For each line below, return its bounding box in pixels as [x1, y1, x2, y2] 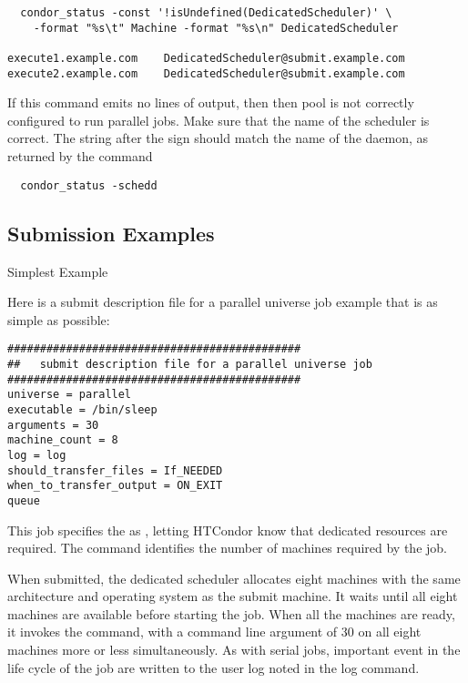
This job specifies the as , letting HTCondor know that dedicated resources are [7, 520, 448, 539]
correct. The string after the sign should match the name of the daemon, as [7, 128, 429, 148]
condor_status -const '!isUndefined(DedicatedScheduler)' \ [20, 6, 392, 19]
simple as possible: [7, 310, 110, 329]
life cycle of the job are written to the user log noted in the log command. [7, 658, 420, 677]
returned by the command [7, 147, 153, 166]
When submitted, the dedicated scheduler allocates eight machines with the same [7, 568, 461, 587]
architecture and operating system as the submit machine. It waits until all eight [7, 586, 458, 606]
